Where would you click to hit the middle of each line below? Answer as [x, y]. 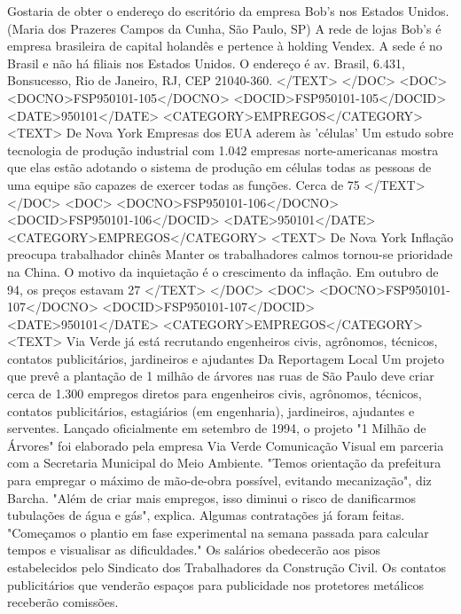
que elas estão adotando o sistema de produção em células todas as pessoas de [219, 167]
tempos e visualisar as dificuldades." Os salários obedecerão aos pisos [194, 550]
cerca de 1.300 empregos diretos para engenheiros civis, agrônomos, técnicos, [215, 394]
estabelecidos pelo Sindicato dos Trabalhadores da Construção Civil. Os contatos [227, 567]
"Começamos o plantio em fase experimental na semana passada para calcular [218, 532]
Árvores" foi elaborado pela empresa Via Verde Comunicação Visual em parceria [226, 445]
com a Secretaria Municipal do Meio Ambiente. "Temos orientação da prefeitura [224, 463]
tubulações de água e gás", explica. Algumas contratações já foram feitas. [206, 515]
